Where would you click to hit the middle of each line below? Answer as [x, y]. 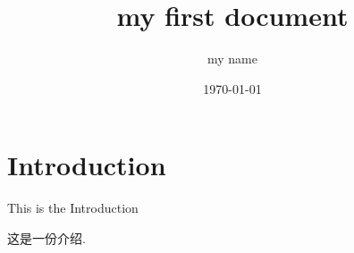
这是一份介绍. [46, 237]
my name [232, 59]
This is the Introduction [73, 208]
